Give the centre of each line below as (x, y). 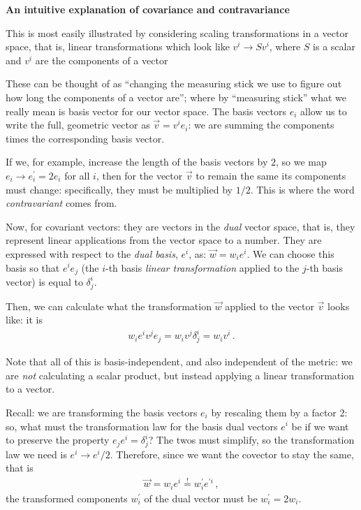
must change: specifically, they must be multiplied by (119, 189)
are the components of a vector (102, 60)
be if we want (320, 426)
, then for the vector (139, 175)
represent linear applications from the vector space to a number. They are (164, 240)
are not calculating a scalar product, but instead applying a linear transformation (180, 375)
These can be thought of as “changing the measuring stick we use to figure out (174, 83)
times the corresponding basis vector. (85, 138)
